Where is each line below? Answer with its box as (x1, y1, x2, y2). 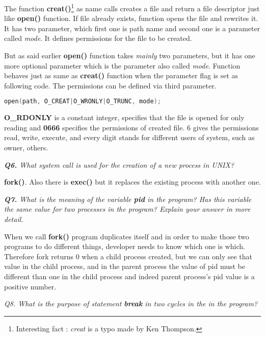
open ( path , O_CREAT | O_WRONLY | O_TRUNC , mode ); (4, 98, 161, 105)
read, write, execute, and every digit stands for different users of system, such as (4, 132, 255, 143)
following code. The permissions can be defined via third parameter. (4, 80, 217, 91)
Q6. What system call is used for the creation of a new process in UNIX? (4, 159, 234, 170)
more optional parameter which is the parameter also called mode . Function (4, 60, 241, 71)
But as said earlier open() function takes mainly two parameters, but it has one (4, 50, 255, 61)
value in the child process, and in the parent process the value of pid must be (4, 261, 245, 272)
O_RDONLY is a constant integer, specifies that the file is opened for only (4, 112, 245, 123)
